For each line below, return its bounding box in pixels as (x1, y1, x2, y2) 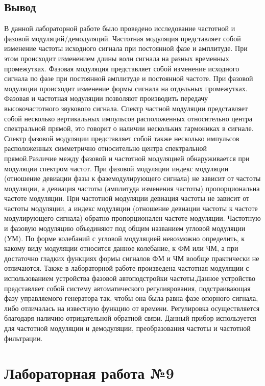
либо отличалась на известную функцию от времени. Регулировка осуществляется (4, 302, 260, 313)
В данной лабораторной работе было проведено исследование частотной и (4, 23, 235, 34)
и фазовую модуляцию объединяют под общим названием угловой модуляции (4, 223, 246, 234)
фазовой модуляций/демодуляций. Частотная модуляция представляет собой (4, 33, 241, 43)
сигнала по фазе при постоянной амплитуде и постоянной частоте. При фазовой (4, 73, 253, 84)
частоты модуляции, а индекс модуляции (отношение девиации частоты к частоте (4, 202, 258, 213)
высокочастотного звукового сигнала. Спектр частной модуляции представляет (4, 102, 248, 113)
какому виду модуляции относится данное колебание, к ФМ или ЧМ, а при (4, 243, 238, 253)
